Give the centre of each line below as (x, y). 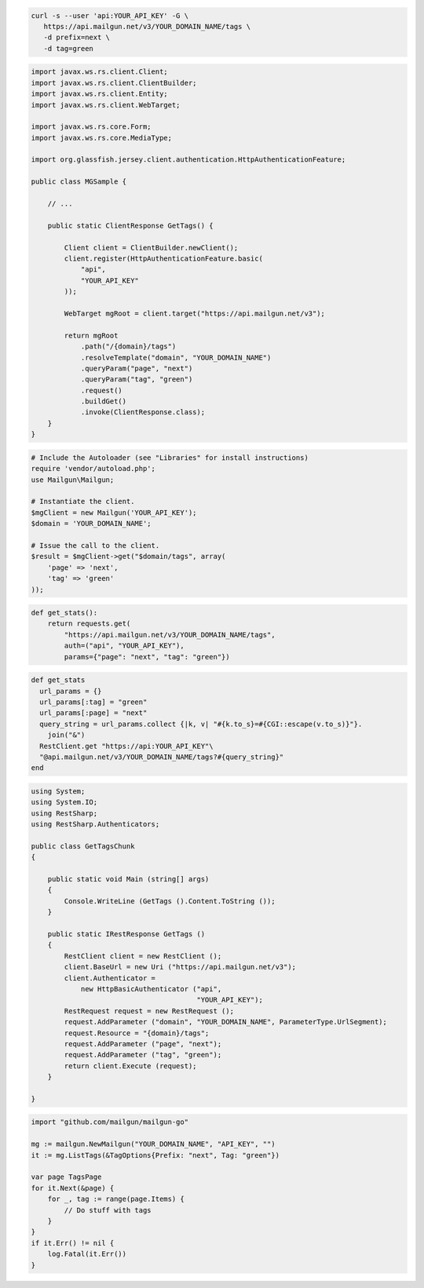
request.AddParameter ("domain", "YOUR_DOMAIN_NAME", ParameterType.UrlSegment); (226, 1022)
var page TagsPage (66, 1177)
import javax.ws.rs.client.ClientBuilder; (114, 83)
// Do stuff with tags (108, 1210)
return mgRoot (91, 335)
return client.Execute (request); (130, 1066)
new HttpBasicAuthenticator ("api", (151, 989)
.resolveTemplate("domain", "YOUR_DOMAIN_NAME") (176, 358)
